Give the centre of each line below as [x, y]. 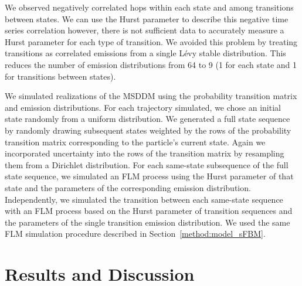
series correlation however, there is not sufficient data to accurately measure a [145, 30]
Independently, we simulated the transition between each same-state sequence [144, 199]
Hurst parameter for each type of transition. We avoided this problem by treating [151, 41]
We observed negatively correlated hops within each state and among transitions [149, 7]
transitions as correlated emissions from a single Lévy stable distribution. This [145, 53]
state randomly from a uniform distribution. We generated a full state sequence [147, 119]
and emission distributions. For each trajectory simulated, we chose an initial [143, 107]
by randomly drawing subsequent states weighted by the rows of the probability [148, 130]
